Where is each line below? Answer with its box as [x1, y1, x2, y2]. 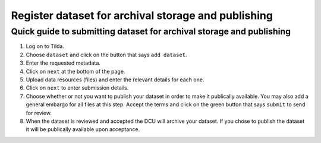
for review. [26, 109, 52, 116]
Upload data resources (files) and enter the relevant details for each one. [26, 76, 204, 83]
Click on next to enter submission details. [26, 84, 129, 91]
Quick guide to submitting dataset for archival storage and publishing [11, 26, 291, 37]
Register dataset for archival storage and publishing [11, 9, 273, 22]
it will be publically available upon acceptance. [26, 126, 140, 133]
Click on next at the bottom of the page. [26, 68, 125, 75]
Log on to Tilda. [26, 43, 65, 50]
